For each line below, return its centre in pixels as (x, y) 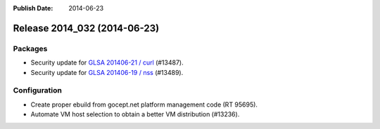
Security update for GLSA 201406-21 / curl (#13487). (107, 62)
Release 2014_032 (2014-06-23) (86, 28)
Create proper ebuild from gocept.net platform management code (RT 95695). (144, 104)
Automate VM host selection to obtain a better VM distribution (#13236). (135, 114)
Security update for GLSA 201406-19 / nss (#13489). (107, 72)
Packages (30, 48)
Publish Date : (33, 8)
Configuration (38, 90)
